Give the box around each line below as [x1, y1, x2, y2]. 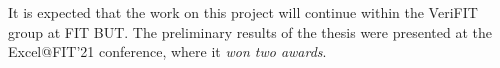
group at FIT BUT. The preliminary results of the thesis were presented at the [8, 21, 492, 42]
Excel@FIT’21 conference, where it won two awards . [8, 41, 327, 62]
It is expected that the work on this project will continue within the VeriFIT [8, 2, 478, 22]
